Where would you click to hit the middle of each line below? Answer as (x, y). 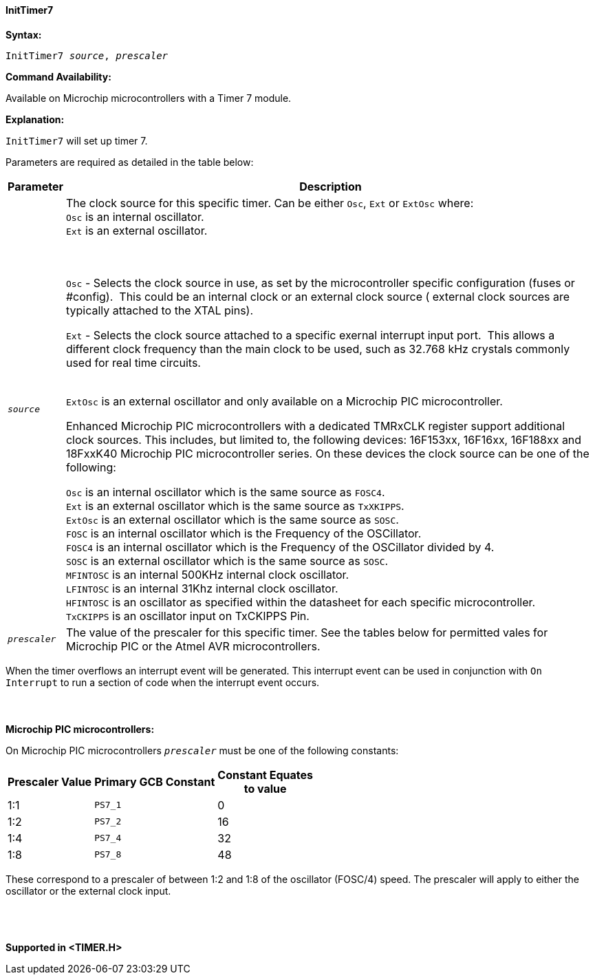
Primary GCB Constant (155, 781)
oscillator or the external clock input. (88, 891)
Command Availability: (58, 76)
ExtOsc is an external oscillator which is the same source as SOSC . (232, 519)
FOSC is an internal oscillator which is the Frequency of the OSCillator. (244, 533)
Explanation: (35, 119)
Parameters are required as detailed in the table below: (130, 162)
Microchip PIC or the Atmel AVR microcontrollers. (193, 646)
